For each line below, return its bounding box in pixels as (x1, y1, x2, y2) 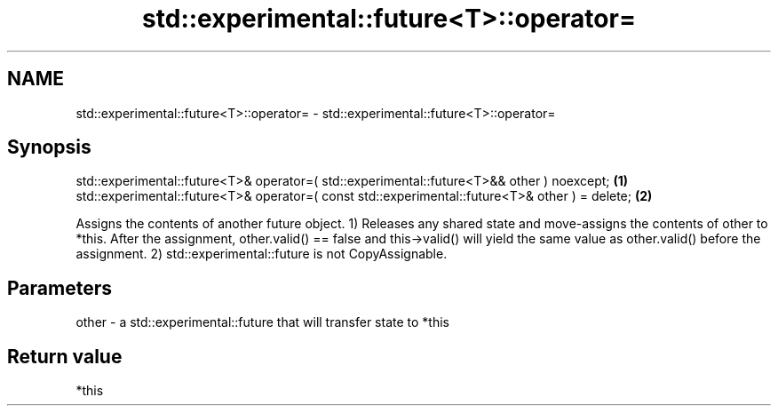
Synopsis (7, 136, 91, 159)
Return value (7, 345, 123, 368)
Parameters (7, 276, 112, 299)
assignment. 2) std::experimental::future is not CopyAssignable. (75, 246, 448, 262)
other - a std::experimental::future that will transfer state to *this (75, 314, 449, 330)
